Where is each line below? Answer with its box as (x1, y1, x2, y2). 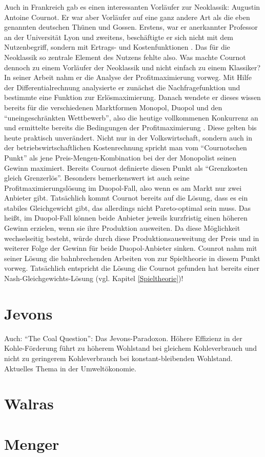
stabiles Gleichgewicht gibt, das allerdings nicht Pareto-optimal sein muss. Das (4, 202, 251, 213)
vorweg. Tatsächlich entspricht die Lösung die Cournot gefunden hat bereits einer (4, 263, 260, 273)
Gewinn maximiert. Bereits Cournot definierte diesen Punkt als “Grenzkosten (4, 162, 248, 173)
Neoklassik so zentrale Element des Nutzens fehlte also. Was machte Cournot (4, 51, 246, 62)
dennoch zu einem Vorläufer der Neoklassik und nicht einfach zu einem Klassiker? (4, 62, 261, 72)
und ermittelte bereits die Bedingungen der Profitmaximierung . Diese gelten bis (4, 122, 257, 133)
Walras (4, 393, 54, 414)
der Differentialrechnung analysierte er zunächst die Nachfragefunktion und (4, 82, 240, 92)
